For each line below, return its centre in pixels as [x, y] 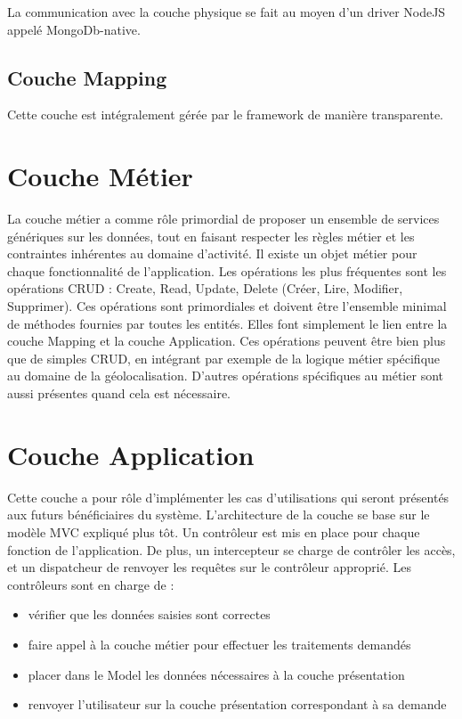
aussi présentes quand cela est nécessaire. [119, 393]
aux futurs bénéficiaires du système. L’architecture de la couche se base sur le [219, 515]
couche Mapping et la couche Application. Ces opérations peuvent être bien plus [227, 341]
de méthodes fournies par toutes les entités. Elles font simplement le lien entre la [227, 323]
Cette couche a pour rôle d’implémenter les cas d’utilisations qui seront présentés [228, 497]
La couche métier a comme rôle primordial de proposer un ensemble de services [223, 219]
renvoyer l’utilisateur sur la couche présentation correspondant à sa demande [237, 704]
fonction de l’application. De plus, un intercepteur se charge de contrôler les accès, [231, 549]
